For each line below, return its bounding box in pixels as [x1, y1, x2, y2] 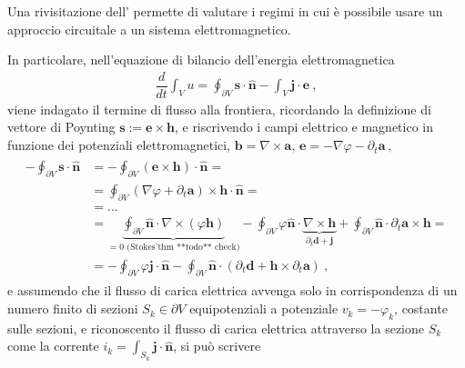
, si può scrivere [173, 336, 261, 355]
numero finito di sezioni [7, 299, 138, 318]
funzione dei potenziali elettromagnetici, [7, 135, 231, 154]
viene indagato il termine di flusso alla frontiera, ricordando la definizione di [7, 99, 431, 118]
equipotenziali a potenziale [189, 299, 339, 318]
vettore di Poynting [7, 117, 116, 136]
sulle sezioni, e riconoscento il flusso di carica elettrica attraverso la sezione [7, 318, 424, 337]
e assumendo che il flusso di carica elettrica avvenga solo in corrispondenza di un [7, 281, 458, 300]
